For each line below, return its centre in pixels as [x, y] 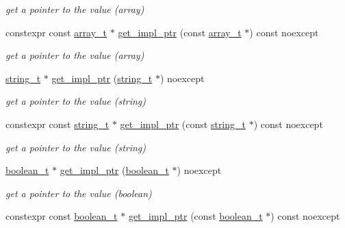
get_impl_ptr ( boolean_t [114, 170]
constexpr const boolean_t [62, 216]
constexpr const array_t [56, 32]
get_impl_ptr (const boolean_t [195, 216]
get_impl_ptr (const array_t [180, 32]
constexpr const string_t [57, 124]
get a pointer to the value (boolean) [79, 193]
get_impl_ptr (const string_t [183, 124]
